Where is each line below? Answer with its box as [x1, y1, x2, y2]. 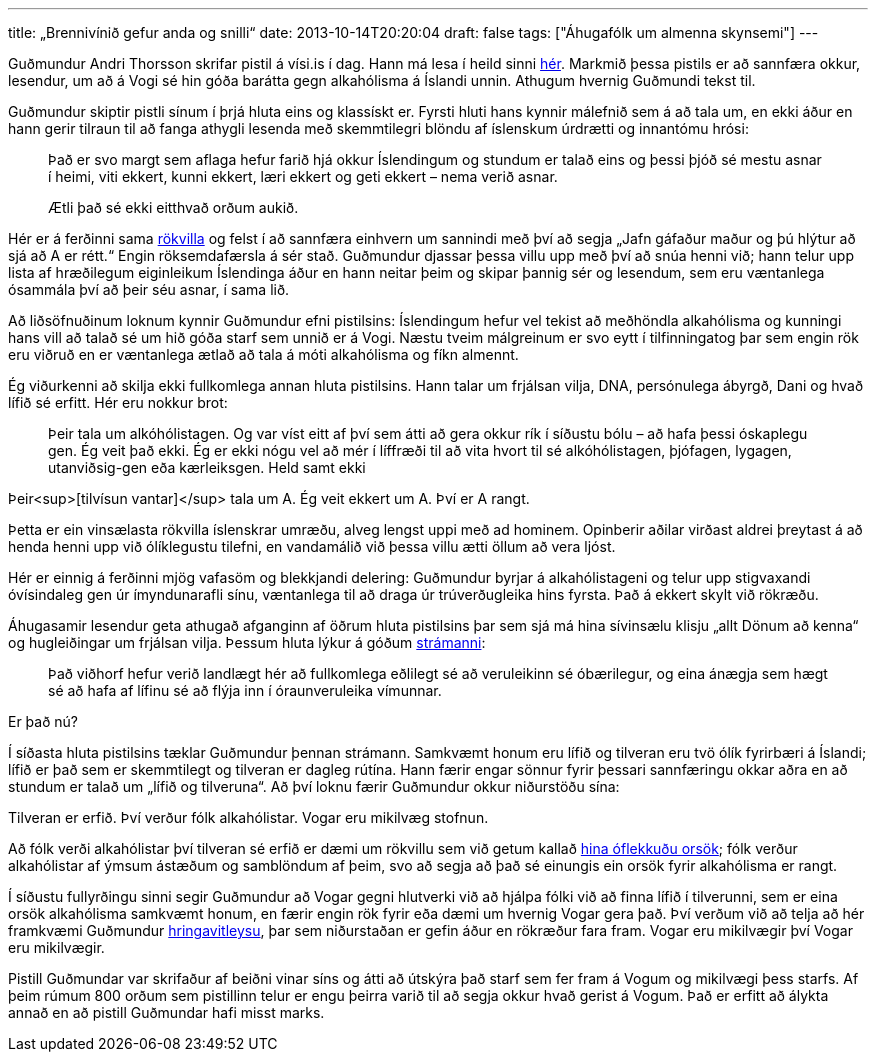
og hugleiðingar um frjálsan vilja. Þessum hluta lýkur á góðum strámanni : [8, 634, 486, 651]
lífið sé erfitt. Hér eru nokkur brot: [8, 394, 228, 411]
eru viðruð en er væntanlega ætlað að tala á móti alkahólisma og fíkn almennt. [8, 346, 519, 363]
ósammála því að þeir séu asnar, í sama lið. [8, 281, 290, 298]
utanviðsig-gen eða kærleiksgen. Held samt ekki [48, 459, 366, 476]
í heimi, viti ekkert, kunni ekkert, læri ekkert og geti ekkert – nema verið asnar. [48, 168, 558, 185]
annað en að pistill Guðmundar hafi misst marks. [8, 1004, 325, 1021]
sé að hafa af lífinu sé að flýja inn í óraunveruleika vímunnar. [48, 682, 442, 699]
